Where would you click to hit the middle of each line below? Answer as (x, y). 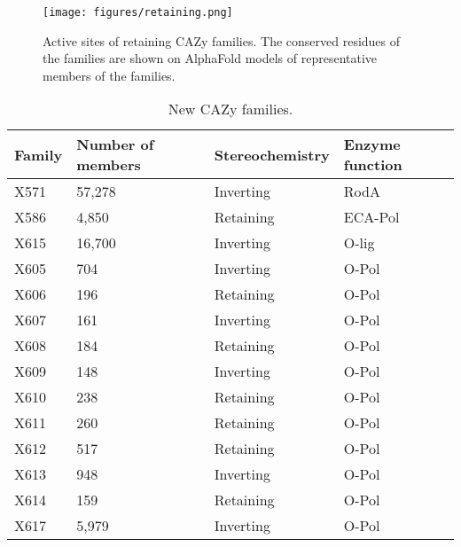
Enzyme (372, 145)
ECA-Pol (371, 217)
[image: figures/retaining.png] (138, 12)
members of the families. (109, 75)
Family (39, 154)
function (373, 165)
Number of (115, 145)
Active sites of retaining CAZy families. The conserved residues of (222, 40)
